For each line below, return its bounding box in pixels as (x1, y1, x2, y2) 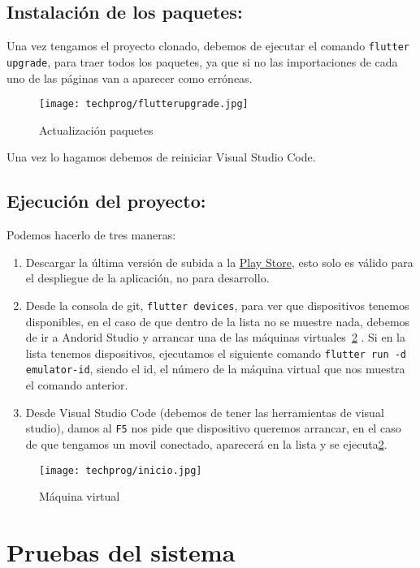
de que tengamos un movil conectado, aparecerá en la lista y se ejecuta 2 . (25, 435, 388, 452)
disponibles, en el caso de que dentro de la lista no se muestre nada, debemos (25, 312, 410, 329)
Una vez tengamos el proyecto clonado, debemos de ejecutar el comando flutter (6, 37, 409, 54)
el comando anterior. (25, 377, 128, 394)
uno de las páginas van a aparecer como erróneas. (6, 69, 253, 86)
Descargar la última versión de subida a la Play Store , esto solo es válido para (25, 253, 414, 270)
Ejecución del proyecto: (6, 188, 206, 213)
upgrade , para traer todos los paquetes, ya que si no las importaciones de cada (6, 53, 398, 70)
